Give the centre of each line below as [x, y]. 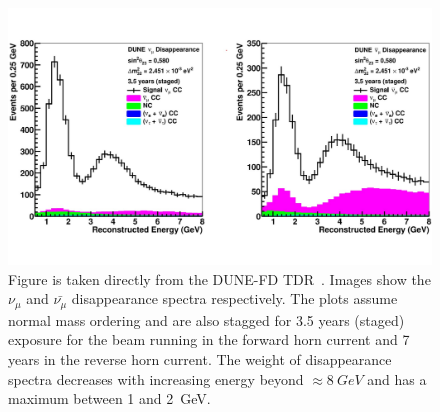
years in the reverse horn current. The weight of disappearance [200, 358]
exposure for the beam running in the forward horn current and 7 [209, 339]
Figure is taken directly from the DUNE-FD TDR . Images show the [219, 278]
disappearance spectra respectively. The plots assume [234, 298]
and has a [397, 378]
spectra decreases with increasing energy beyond [156, 378]
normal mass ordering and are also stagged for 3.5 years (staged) [206, 319]
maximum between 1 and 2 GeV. [109, 398]
